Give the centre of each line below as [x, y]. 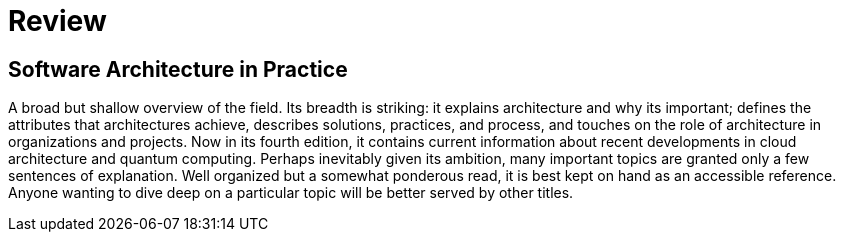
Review [57, 21]
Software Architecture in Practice [178, 69]
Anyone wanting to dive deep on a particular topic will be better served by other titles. [291, 193]
